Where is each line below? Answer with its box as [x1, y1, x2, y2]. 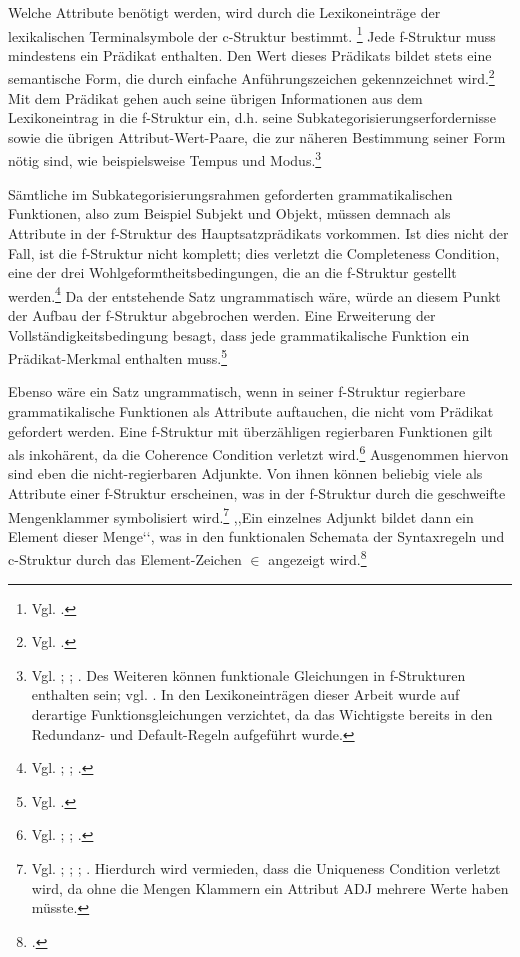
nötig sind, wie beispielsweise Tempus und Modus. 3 [8, 147, 322, 171]
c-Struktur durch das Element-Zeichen [8, 549, 242, 570]
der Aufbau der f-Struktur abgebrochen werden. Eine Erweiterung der [8, 304, 436, 325]
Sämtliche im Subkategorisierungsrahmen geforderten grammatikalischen [8, 183, 453, 204]
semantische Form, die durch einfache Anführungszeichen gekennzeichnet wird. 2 [8, 65, 495, 89]
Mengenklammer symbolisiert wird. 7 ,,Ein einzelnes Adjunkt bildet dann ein [8, 503, 474, 527]
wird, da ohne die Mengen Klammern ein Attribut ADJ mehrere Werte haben [31, 877, 509, 898]
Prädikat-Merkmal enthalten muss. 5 [8, 345, 228, 368]
